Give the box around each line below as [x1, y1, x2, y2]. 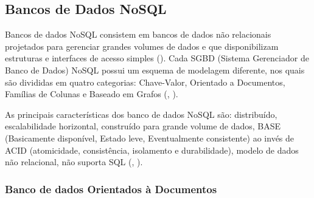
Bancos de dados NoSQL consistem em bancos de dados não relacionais [5, 28, 271, 41]
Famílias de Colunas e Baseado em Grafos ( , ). [5, 87, 178, 100]
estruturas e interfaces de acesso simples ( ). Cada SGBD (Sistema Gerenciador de [5, 52, 309, 64]
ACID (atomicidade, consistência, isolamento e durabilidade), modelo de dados [5, 143, 299, 156]
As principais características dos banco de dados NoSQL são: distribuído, [5, 108, 277, 120]
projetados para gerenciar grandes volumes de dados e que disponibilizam [5, 39, 279, 52]
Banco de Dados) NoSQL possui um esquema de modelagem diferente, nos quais [5, 63, 305, 76]
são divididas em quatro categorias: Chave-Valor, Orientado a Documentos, [5, 75, 285, 88]
